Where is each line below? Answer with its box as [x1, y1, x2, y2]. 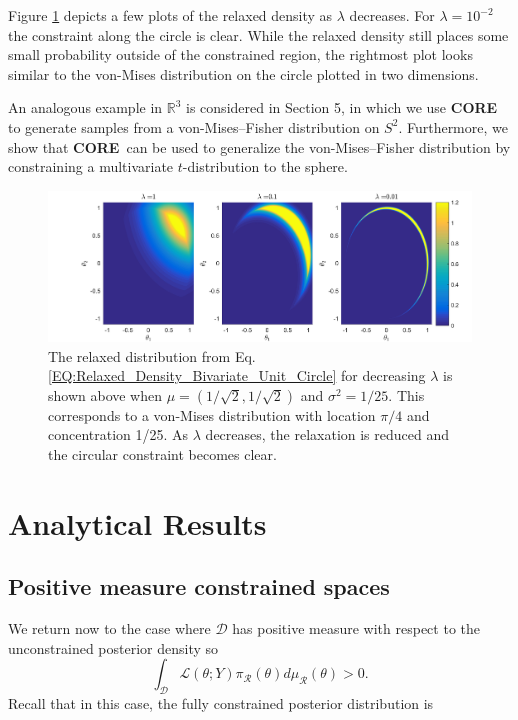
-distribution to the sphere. [182, 156, 348, 177]
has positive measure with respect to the [232, 618, 480, 639]
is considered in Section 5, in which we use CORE [186, 97, 498, 118]
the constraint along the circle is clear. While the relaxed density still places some [8, 24, 509, 45]
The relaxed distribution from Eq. [48, 345, 256, 366]
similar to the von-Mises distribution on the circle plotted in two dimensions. [8, 63, 479, 84]
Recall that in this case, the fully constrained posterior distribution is [8, 693, 434, 714]
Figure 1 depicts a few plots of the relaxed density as [8, 5, 333, 25]
